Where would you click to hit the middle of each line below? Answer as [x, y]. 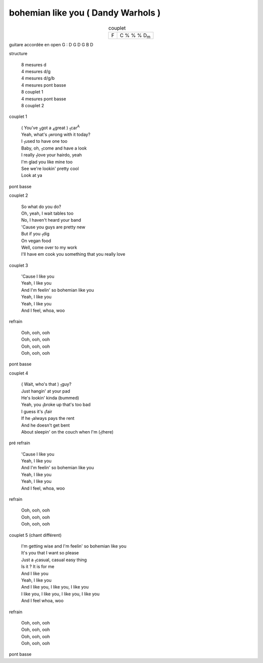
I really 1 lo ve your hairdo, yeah [52, 156]
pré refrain [19, 443]
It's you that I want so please [50, 553]
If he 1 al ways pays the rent [48, 419]
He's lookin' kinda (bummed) [50, 398]
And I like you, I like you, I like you [55, 587]
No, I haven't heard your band [51, 220]
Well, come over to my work [49, 247]
